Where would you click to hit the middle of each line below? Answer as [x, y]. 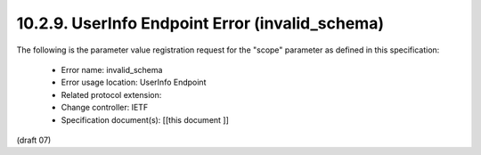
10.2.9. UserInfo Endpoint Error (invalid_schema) [200, 23]
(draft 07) [34, 140]
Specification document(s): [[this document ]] [145, 119]
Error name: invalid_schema [112, 69]
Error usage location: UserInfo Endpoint [134, 82]
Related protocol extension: [111, 94]
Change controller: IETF [105, 108]
